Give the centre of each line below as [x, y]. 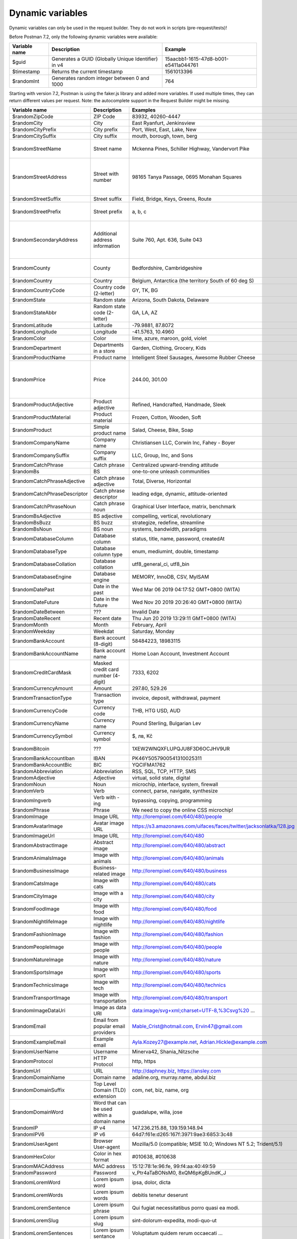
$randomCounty [31, 268]
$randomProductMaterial [41, 417]
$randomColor [29, 338]
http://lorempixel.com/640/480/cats [174, 884]
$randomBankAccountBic [42, 765]
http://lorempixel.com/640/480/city [173, 896]
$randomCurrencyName [41, 724]
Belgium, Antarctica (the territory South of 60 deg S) [193, 281]
